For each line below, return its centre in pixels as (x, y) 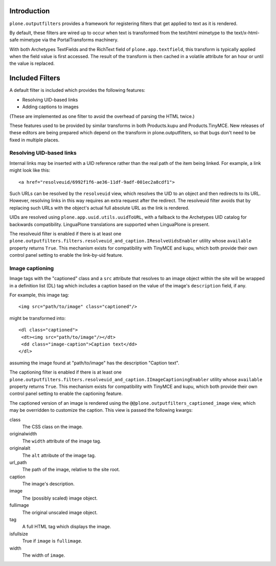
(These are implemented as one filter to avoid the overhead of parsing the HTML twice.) (102, 116)
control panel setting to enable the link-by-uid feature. (66, 255)
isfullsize (19, 534)
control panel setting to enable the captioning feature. (66, 393)
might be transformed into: (38, 318)
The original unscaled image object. (60, 512)
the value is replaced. (32, 63)
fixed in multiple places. (34, 140)
